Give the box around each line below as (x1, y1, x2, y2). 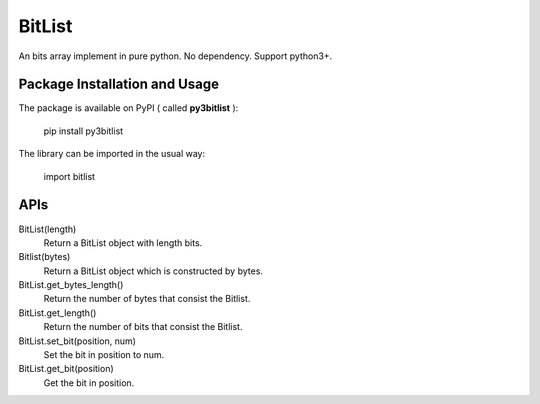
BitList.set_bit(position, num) (18, 335, 137, 347)
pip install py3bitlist (43, 125, 124, 137)
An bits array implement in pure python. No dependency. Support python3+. (18, 50, 333, 62)
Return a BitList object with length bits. (43, 236, 203, 249)
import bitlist (43, 170, 95, 182)
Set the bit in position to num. (43, 349, 165, 361)
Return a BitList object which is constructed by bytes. (43, 265, 264, 277)
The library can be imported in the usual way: (18, 148, 206, 160)
